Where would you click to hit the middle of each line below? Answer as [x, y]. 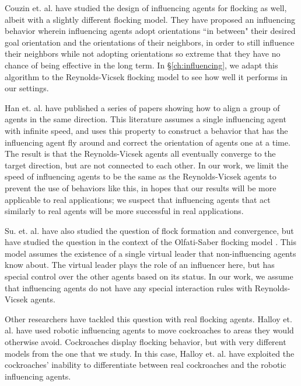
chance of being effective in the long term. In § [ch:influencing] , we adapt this [141, 65]
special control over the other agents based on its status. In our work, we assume [149, 276]
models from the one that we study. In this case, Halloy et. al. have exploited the [150, 353]
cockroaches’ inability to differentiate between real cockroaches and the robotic [146, 365]
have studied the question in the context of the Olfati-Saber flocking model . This [151, 242]
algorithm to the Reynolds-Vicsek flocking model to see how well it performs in [146, 76]
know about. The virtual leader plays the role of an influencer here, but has [140, 265]
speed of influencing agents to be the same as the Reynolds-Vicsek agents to [141, 176]
